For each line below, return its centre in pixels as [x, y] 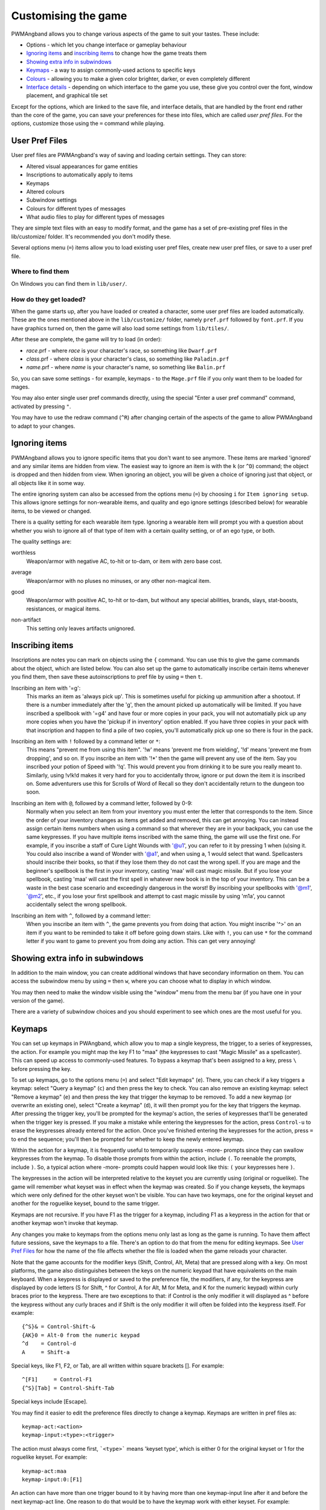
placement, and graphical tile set [67, 95]
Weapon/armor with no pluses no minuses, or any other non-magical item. [119, 580]
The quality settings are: [41, 542]
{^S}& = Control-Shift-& [59, 1327]
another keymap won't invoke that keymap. [65, 1223]
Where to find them [40, 272]
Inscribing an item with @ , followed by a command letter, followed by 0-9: [102, 803]
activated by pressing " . [41, 406]
